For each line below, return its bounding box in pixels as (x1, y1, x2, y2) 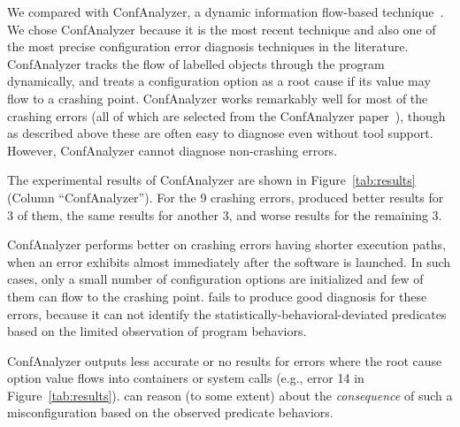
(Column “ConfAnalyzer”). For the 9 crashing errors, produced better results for (7, 187, 444, 206)
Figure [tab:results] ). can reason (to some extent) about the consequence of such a (7, 385, 453, 404)
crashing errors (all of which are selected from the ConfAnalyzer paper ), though (7, 106, 446, 125)
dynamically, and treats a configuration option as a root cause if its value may (7, 72, 431, 90)
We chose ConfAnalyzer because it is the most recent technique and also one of (7, 19, 436, 38)
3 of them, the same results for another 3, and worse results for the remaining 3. (7, 205, 442, 224)
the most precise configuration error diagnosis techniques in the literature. (7, 37, 409, 56)
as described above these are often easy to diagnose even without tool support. (7, 124, 433, 142)
